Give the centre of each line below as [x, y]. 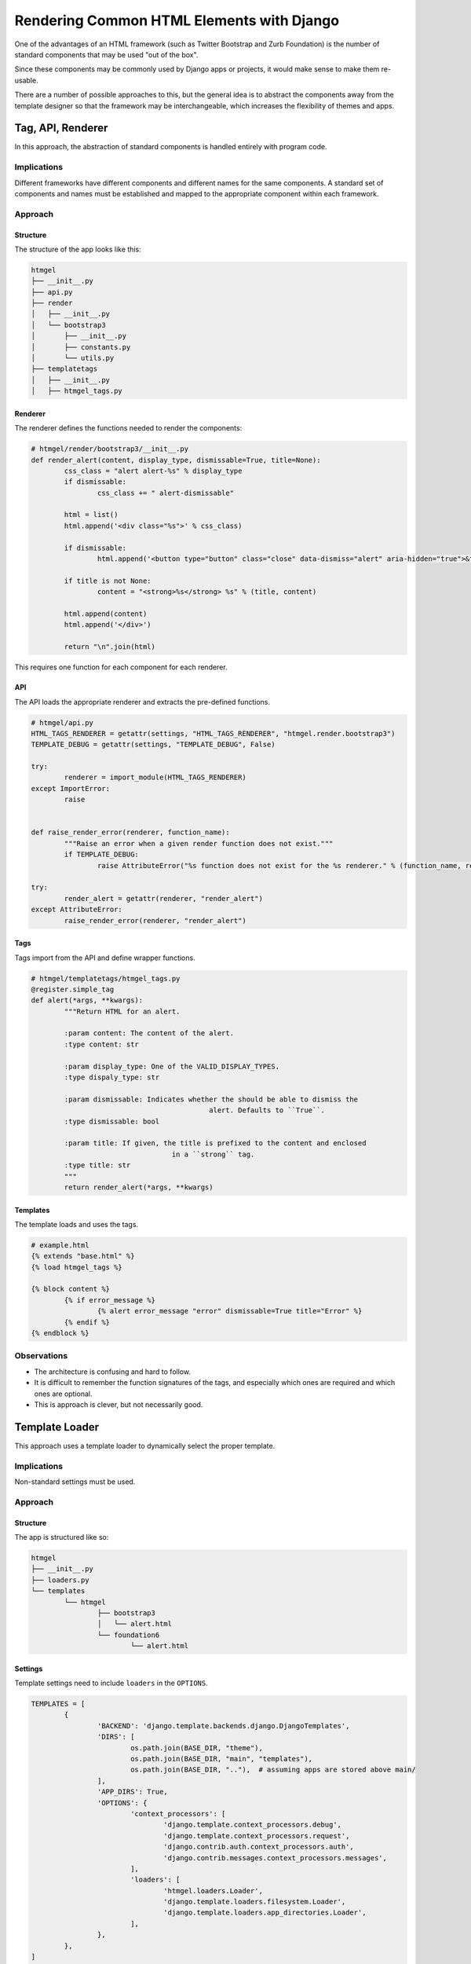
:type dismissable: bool [112, 1121]
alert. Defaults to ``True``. [267, 1110]
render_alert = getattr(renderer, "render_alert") [163, 898]
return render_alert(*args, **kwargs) [139, 1187]
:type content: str [101, 1044]
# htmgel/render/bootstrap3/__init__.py [110, 449]
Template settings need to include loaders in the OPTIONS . [111, 1683]
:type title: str [97, 1165]
